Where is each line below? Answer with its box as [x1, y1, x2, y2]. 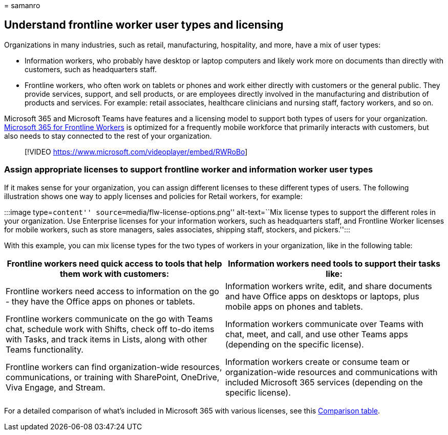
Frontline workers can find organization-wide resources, [6, 361, 222, 372]
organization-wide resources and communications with [225, 366, 438, 377]
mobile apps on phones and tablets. [225, 301, 363, 312]
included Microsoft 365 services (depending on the [225, 377, 423, 387]
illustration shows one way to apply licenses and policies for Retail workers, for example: [4, 191, 303, 201]
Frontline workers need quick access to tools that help [7, 258, 222, 269]
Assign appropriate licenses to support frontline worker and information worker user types [4, 164, 373, 175]
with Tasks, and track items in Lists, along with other [6, 334, 207, 344]
